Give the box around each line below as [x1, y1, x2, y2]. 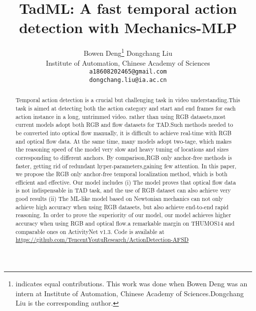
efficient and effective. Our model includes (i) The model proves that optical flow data [15, 178, 236, 186]
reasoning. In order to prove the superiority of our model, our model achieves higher [15, 211, 231, 219]
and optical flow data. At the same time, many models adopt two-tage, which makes [15, 137, 232, 145]
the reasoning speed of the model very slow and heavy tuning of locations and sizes [15, 145, 229, 154]
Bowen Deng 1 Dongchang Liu [83, 46, 173, 58]
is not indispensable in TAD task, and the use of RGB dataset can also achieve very [15, 186, 231, 194]
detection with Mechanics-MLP [19, 17, 237, 38]
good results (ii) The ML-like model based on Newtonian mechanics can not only [15, 194, 224, 203]
